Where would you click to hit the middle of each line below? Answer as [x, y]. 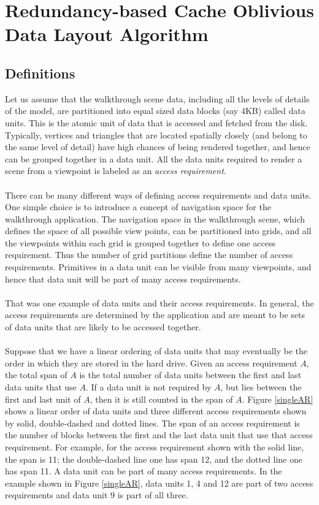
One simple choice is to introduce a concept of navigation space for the [138, 207]
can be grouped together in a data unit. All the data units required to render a [154, 158]
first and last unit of [43, 399]
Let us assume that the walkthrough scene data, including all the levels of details [157, 98]
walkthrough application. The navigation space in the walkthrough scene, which [155, 218]
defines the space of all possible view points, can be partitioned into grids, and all [158, 231]
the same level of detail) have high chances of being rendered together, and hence [158, 147]
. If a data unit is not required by [149, 387]
